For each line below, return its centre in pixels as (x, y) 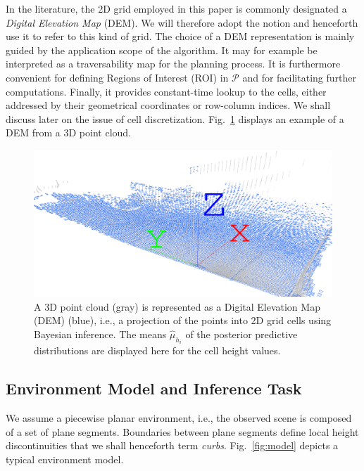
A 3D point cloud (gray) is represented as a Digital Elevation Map (177, 306)
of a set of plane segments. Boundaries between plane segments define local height (182, 431)
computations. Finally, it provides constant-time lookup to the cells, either (166, 91)
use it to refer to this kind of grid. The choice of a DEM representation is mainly (180, 36)
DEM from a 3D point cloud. (68, 133)
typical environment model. (65, 459)
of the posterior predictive (241, 334)
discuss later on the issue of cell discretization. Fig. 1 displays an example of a (175, 118)
